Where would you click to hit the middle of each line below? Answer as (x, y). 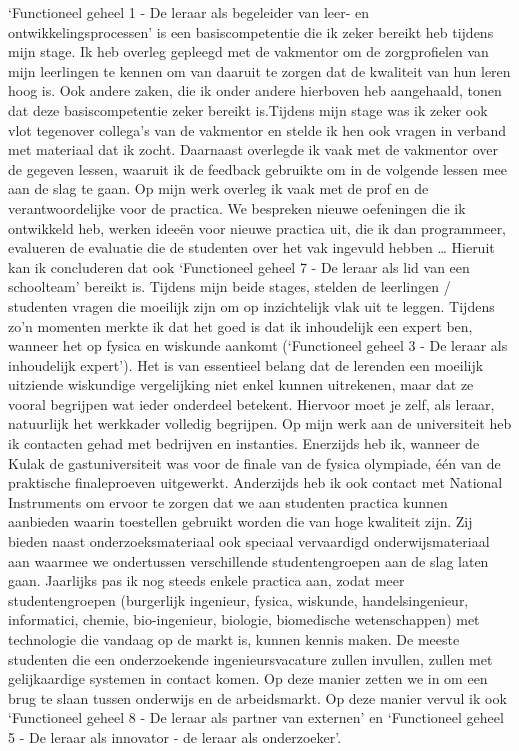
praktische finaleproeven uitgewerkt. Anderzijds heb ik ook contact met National (255, 482)
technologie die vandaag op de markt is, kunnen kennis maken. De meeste (234, 639)
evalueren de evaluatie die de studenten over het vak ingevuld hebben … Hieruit (251, 247)
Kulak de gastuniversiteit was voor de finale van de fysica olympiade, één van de (254, 462)
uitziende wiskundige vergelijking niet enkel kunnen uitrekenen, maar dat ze (241, 384)
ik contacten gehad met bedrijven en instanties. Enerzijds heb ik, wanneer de (244, 443)
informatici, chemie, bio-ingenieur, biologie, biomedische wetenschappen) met (244, 619)
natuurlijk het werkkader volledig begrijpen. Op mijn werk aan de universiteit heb (260, 423)
